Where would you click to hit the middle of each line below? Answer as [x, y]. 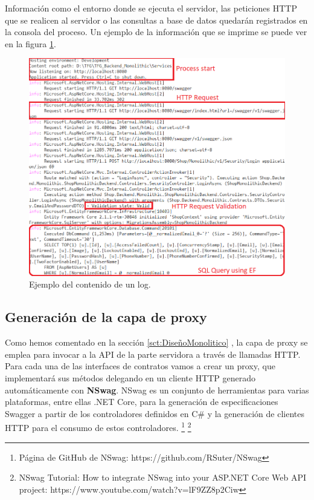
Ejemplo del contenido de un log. [90, 284]
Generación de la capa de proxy [106, 317]
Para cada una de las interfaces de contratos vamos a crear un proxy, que [140, 366]
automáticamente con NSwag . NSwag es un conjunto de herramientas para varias [157, 390]
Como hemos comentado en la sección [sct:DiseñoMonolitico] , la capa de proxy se [156, 342]
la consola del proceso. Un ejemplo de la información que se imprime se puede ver [156, 32]
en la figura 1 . [30, 43]
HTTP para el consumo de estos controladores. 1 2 [98, 426]
